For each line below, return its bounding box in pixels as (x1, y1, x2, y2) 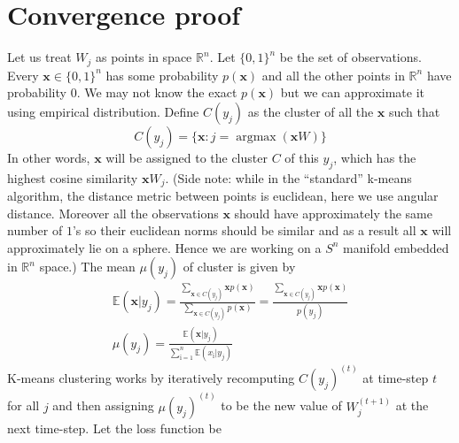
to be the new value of (221, 396, 342, 415)
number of (7, 221, 63, 240)
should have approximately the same (234, 203, 432, 222)
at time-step (362, 369, 429, 387)
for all (7, 396, 40, 415)
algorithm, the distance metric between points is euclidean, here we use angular (7, 187, 439, 205)
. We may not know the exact (76, 83, 237, 102)
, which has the (333, 148, 416, 166)
